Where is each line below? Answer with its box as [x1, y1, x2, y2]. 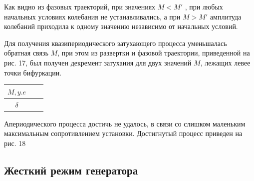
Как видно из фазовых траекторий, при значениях [4, 1, 156, 11]
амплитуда [210, 11, 242, 21]
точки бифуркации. [4, 67, 62, 77]
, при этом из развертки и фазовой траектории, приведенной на [57, 47, 250, 58]
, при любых [185, 1, 223, 11]
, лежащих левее [200, 57, 251, 67]
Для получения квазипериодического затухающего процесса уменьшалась [4, 37, 227, 48]
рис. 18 [4, 137, 26, 148]
